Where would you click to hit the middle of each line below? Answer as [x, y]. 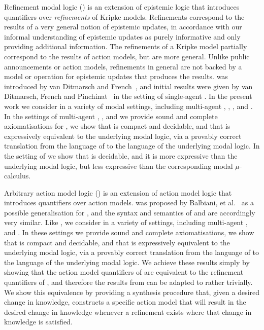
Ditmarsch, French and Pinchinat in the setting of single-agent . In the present [128, 96]
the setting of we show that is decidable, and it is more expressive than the [121, 155]
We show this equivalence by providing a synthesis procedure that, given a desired [132, 292]
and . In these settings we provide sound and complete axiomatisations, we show [129, 232]
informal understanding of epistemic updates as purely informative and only [122, 36]
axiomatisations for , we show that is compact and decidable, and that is [117, 126]
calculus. [18, 176]
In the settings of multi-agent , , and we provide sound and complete [111, 116]
